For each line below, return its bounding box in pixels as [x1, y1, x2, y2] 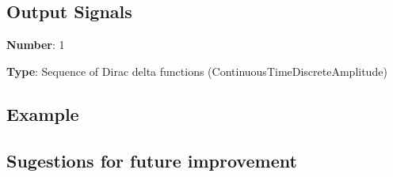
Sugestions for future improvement [6, 148, 297, 172]
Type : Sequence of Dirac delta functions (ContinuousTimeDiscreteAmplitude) [6, 62, 387, 79]
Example [6, 101, 79, 126]
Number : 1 [6, 36, 65, 53]
